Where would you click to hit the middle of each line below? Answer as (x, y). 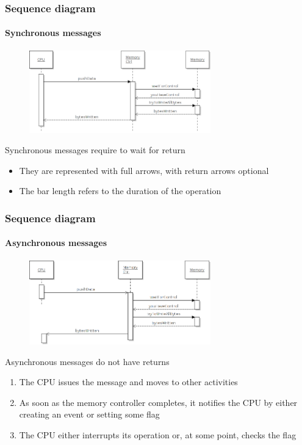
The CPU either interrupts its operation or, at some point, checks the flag (158, 434)
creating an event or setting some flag (89, 414)
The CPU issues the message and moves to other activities (128, 382)
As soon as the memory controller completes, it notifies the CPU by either (158, 402)
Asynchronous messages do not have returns (87, 361)
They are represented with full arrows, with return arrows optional (144, 170)
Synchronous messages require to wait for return (95, 150)
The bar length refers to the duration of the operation (120, 191)
